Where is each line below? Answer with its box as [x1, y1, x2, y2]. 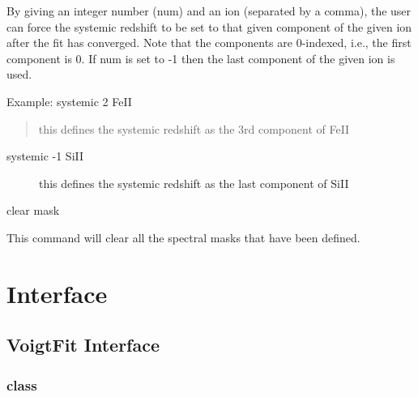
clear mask [6, 202, 60, 219]
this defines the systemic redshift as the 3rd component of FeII [38, 120, 350, 137]
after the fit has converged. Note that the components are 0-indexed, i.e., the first [6, 34, 412, 51]
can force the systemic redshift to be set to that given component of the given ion [6, 18, 412, 35]
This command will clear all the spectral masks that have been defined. [6, 228, 360, 245]
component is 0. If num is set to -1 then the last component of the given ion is [6, 49, 395, 66]
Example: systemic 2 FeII [6, 92, 132, 109]
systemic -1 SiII [6, 147, 84, 164]
